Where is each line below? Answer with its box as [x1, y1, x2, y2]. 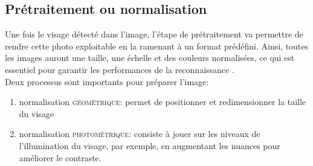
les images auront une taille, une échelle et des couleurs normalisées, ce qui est [5, 51, 295, 64]
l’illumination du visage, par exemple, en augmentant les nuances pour [19, 139, 280, 152]
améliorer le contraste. [19, 151, 102, 164]
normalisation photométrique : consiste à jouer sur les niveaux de [19, 127, 260, 140]
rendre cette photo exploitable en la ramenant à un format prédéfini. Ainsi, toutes [5, 39, 309, 52]
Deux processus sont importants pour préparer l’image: [5, 75, 209, 88]
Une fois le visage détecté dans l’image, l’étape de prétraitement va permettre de [5, 28, 303, 40]
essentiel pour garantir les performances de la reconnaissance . [5, 63, 234, 75]
